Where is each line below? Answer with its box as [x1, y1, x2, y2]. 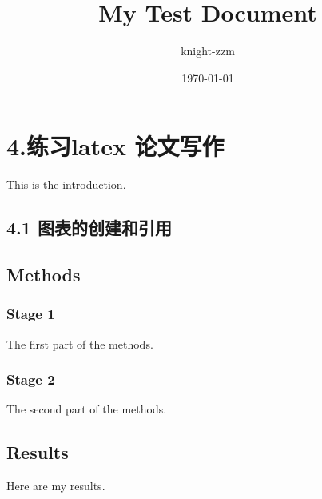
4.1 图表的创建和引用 [6, 215, 172, 240]
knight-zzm [181, 42, 235, 59]
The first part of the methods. [6, 335, 153, 352]
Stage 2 [6, 369, 55, 389]
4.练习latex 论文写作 [6, 130, 225, 162]
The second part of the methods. [6, 401, 167, 417]
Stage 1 [6, 304, 55, 324]
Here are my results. [6, 477, 105, 494]
